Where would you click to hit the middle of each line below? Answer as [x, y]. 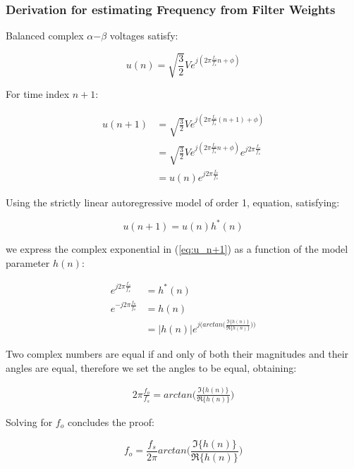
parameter [28, 262]
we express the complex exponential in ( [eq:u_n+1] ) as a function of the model [177, 248]
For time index [38, 94]
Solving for [29, 422]
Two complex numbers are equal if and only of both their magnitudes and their [177, 354]
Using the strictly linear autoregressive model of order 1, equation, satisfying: [173, 202]
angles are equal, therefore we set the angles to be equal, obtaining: [151, 367]
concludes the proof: [111, 422]
